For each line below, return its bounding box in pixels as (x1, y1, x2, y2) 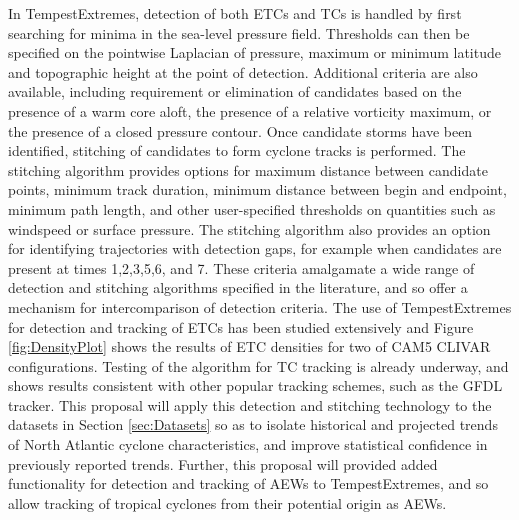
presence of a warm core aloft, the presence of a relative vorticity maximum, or (8, 100, 492, 121)
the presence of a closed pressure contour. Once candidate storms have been (8, 120, 473, 141)
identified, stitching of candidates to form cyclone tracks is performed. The (8, 140, 466, 161)
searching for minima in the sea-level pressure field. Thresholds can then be (8, 22, 470, 43)
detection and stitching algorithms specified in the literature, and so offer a (8, 277, 468, 298)
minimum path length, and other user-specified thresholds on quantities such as (8, 198, 496, 219)
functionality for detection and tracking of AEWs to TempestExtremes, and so (8, 473, 489, 494)
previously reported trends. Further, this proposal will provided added (8, 453, 438, 474)
